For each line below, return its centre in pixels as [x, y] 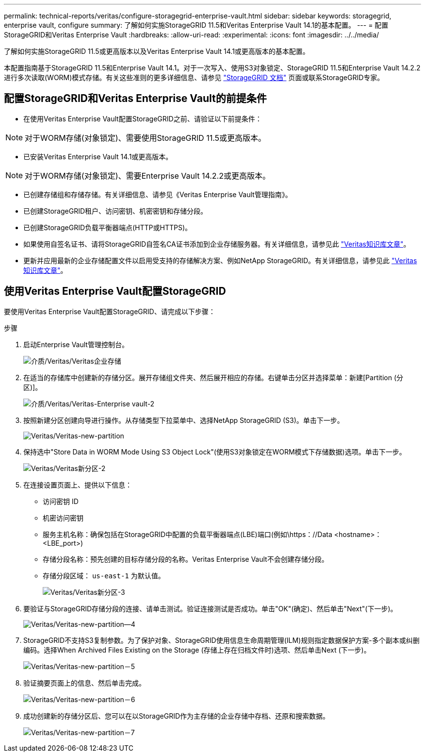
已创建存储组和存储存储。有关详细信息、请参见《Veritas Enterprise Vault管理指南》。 [158, 194]
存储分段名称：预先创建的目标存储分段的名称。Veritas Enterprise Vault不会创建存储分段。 [186, 559]
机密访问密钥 [63, 518]
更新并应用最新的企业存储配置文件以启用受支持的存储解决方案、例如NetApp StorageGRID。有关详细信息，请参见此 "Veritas [220, 260]
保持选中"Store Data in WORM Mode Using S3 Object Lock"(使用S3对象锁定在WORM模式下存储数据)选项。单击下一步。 [215, 452]
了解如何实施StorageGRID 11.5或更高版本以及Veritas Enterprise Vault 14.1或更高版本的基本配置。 [157, 51]
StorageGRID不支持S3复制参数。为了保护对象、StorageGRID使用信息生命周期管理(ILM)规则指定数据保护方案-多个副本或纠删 [221, 640]
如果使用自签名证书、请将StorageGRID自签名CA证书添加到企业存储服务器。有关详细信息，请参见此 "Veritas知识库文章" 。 [217, 244]
